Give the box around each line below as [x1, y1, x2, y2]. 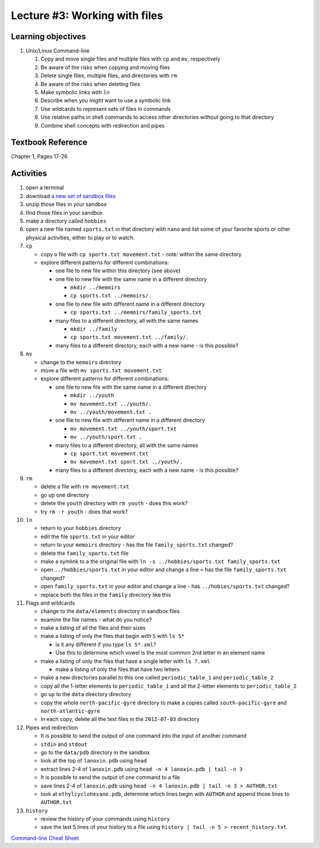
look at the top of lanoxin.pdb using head [40, 757, 148, 764]
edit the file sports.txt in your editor [40, 533, 135, 540]
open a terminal [25, 184, 65, 191]
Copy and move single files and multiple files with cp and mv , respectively [40, 55, 220, 62]
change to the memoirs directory [40, 358, 121, 366]
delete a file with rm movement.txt [40, 483, 130, 490]
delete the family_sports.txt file [40, 550, 129, 557]
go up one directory [40, 491, 89, 498]
